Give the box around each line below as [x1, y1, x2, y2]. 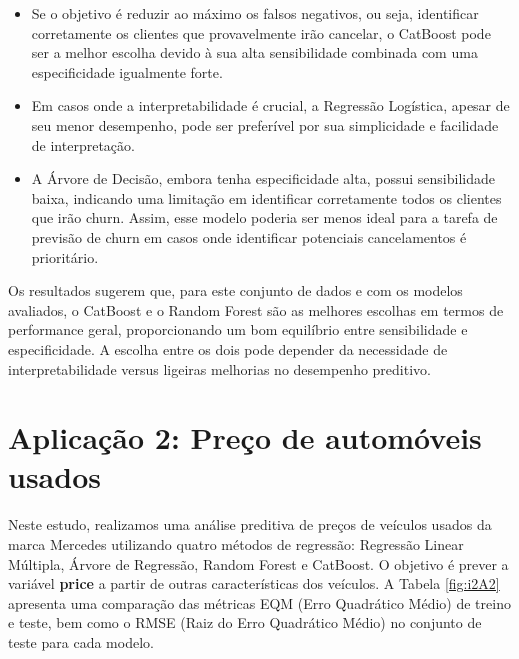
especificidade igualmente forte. [31, 61, 223, 82]
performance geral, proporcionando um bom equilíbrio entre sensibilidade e [8, 319, 468, 340]
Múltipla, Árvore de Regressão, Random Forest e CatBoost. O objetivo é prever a [8, 553, 509, 574]
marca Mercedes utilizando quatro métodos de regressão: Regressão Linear [8, 534, 464, 554]
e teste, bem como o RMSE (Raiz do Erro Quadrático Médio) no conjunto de [8, 612, 482, 633]
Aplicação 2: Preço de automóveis [8, 417, 482, 458]
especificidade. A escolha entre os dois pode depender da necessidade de [8, 338, 448, 359]
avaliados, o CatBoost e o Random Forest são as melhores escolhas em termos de [8, 299, 504, 320]
